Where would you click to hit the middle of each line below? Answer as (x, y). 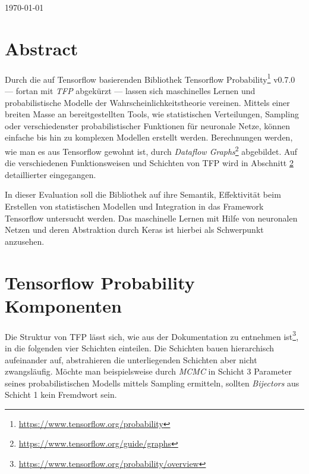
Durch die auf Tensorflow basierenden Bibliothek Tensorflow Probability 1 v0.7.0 (150, 78)
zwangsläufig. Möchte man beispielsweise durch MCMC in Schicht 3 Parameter (148, 371)
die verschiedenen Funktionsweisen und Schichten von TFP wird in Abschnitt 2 (149, 163)
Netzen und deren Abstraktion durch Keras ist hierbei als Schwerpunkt (134, 230)
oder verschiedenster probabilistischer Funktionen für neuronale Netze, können (147, 125)
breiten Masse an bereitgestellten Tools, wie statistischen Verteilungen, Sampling (152, 114)
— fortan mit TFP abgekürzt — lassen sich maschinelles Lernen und (130, 90)
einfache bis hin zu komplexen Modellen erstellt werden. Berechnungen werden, (149, 137)
